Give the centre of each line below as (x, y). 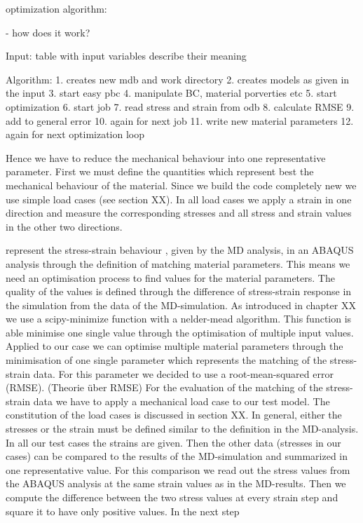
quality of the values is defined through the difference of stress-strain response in (179, 291)
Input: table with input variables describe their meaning (126, 56)
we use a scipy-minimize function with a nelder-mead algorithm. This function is (179, 319)
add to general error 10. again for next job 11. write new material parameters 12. (180, 120)
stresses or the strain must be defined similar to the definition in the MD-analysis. (182, 429)
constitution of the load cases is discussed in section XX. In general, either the (174, 415)
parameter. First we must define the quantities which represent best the (160, 171)
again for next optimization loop (75, 134)
